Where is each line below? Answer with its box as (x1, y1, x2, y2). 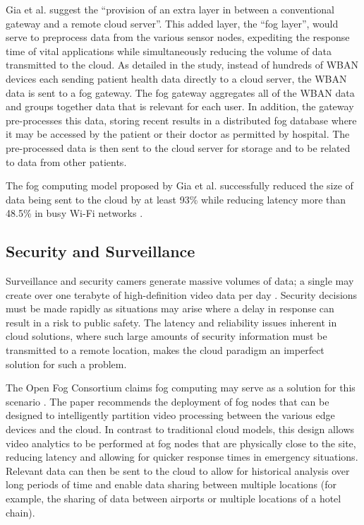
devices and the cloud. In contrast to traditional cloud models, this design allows (6, 422, 355, 437)
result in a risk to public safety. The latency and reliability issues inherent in (6, 314, 337, 329)
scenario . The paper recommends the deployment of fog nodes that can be (6, 394, 329, 408)
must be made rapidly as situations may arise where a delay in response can (6, 301, 334, 316)
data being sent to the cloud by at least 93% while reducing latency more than (6, 191, 346, 206)
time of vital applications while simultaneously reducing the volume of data (6, 43, 332, 58)
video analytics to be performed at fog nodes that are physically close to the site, (6, 435, 356, 450)
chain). (6, 505, 35, 519)
